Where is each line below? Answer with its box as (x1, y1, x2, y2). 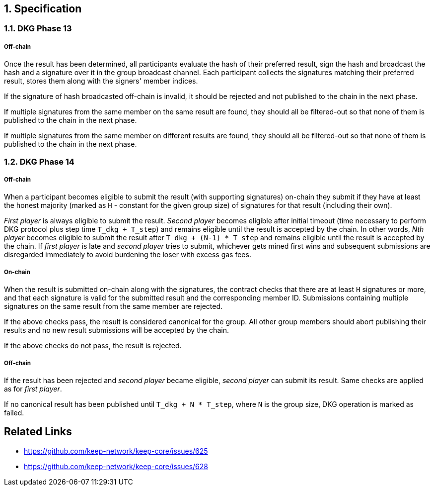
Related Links (4, 425, 72, 438)
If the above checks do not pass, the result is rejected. (4, 341, 182, 350)
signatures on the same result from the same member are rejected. (4, 302, 223, 311)
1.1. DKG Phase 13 (4, 23, 72, 34)
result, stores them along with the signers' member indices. (4, 77, 198, 86)
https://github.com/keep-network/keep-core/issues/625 (24, 446, 208, 455)
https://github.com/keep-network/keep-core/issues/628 (24, 462, 208, 471)
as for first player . (4, 384, 62, 393)
